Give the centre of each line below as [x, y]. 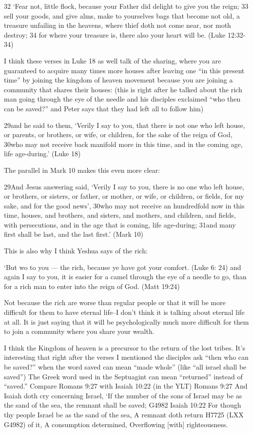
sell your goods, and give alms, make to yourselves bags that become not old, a [122, 15]
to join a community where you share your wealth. [79, 331]
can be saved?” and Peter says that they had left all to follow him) [104, 108]
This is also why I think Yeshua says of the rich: [76, 251]
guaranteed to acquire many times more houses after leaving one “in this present [124, 70]
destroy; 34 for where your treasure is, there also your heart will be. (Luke [115, 34]
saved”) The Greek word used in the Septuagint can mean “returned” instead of [123, 376]
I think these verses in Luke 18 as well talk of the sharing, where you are [113, 60]
